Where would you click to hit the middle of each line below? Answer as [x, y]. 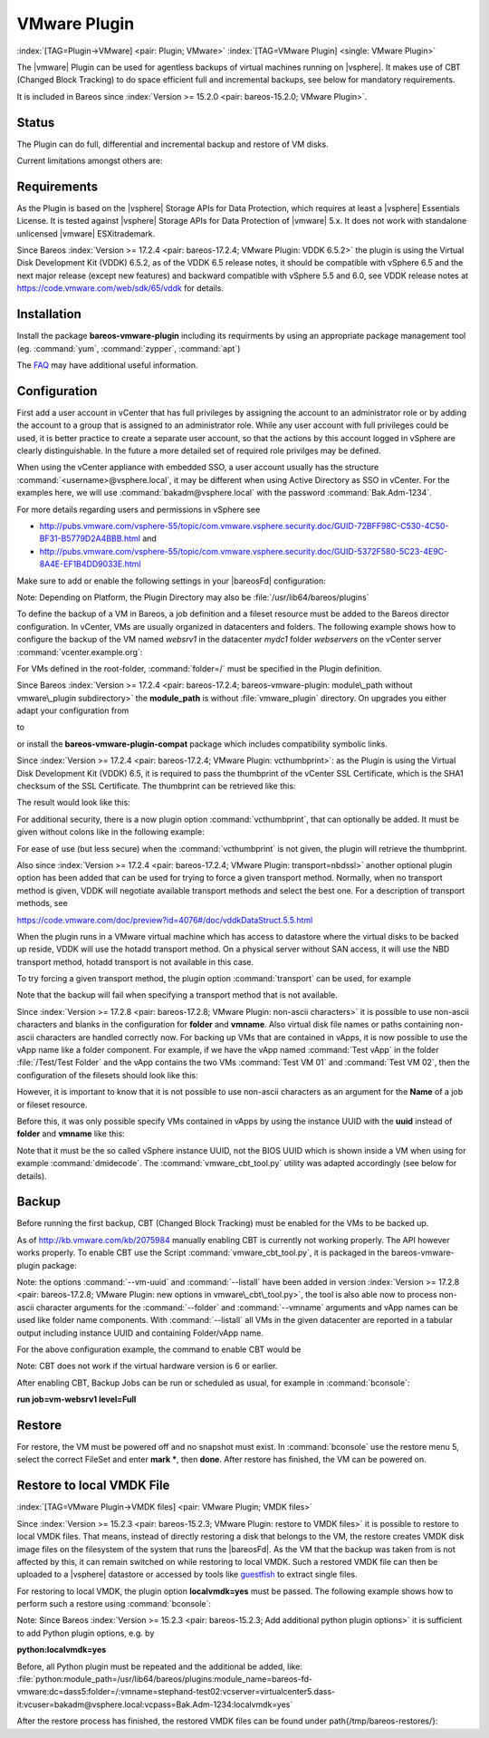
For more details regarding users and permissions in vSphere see [139, 509]
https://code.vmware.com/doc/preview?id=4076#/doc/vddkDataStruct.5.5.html [165, 920]
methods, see [42, 903]
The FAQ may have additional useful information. [107, 365]
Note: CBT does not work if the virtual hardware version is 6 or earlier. [147, 1366]
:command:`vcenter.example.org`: [80, 652]
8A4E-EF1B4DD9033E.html [90, 564]
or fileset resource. [52, 1105]
